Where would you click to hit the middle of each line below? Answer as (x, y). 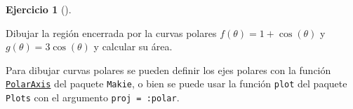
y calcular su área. (133, 46)
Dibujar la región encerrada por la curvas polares (111, 32)
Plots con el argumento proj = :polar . (93, 97)
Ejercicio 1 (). (39, 9)
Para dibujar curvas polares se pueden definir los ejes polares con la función (168, 70)
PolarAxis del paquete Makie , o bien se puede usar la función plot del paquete (176, 83)
